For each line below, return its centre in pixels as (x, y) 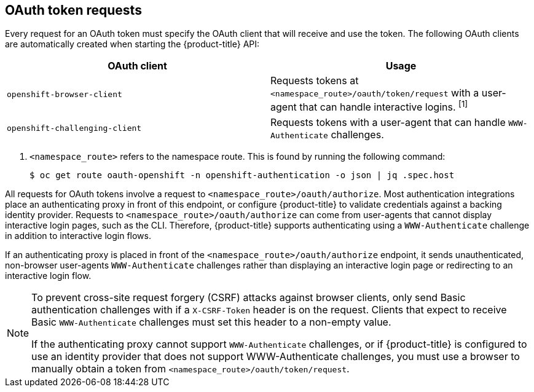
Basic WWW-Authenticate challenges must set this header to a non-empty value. (211, 322)
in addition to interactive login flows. (78, 235)
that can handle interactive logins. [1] (384, 106)
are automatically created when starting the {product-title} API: (132, 44)
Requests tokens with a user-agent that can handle (388, 122)
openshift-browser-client (65, 94)
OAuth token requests (73, 10)
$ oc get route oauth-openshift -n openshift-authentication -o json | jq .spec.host (242, 175)
